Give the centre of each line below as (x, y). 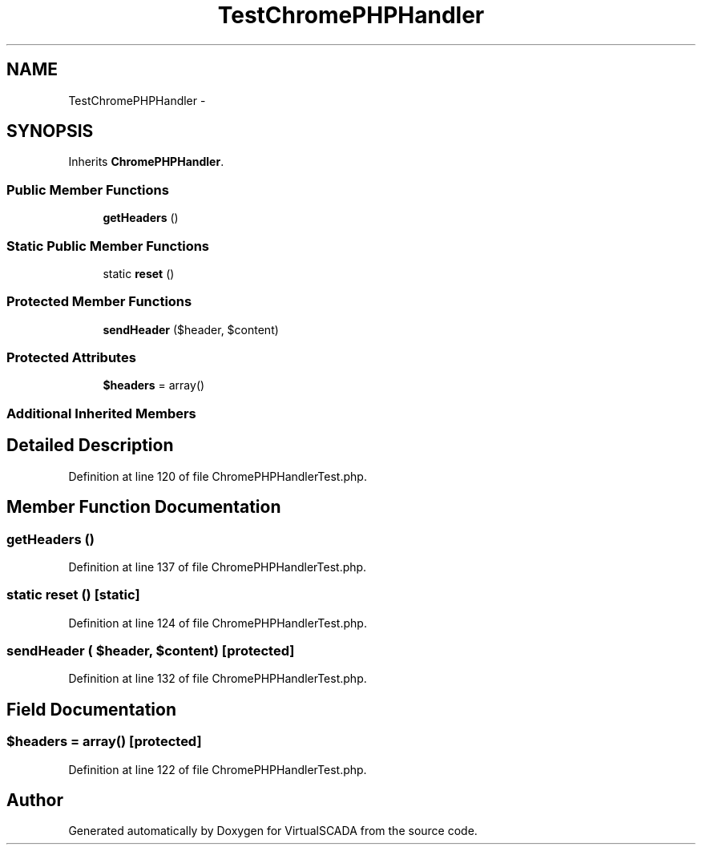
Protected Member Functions (99, 302)
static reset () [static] (73, 595)
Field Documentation (91, 709)
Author (35, 801)
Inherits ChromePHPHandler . (146, 162)
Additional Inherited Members (101, 413)
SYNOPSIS (50, 131)
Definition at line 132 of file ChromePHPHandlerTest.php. (218, 679)
